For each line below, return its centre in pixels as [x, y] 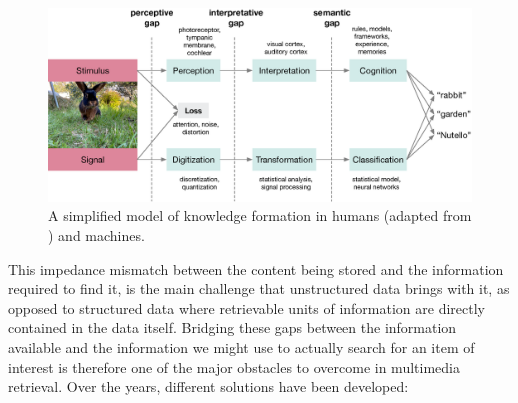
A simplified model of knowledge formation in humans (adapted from [260, 215]
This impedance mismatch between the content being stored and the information [256, 268]
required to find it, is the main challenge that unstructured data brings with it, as [259, 288]
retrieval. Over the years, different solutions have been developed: [208, 386]
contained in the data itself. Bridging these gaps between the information [232, 327]
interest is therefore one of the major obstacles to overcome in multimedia [234, 366]
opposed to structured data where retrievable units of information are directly [246, 307]
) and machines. [96, 234]
